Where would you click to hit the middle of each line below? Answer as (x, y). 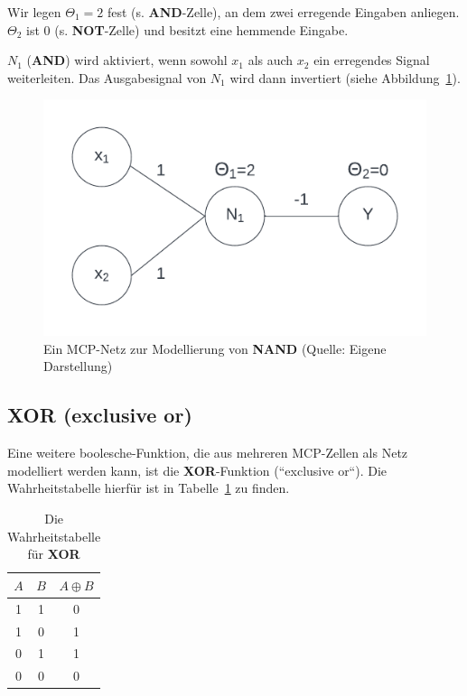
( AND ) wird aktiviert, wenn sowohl (127, 60)
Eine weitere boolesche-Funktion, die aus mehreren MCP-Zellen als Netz (208, 453)
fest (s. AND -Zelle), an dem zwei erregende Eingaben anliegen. (283, 12)
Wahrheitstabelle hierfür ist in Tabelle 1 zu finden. (149, 488)
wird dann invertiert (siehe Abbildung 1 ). (345, 77)
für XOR (54, 554)
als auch (271, 60)
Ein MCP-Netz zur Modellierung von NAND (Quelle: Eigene (215, 348)
